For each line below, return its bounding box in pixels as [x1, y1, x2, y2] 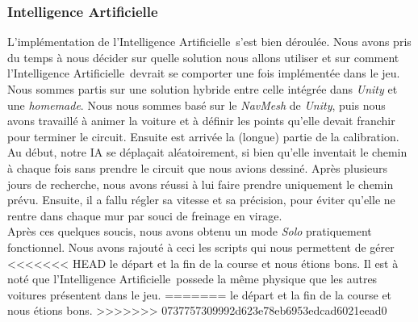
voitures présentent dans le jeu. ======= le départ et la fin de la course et [7, 286, 392, 303]
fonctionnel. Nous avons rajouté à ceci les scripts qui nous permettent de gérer [7, 238, 395, 255]
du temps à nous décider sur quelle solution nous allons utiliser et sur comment [7, 48, 399, 65]
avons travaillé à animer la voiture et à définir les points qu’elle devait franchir [7, 112, 395, 129]
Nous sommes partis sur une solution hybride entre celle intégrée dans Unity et [7, 81, 398, 97]
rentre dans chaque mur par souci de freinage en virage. [7, 207, 282, 224]
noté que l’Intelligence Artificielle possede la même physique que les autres [7, 270, 378, 287]
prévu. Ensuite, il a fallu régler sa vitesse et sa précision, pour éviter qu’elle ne [7, 191, 395, 208]
